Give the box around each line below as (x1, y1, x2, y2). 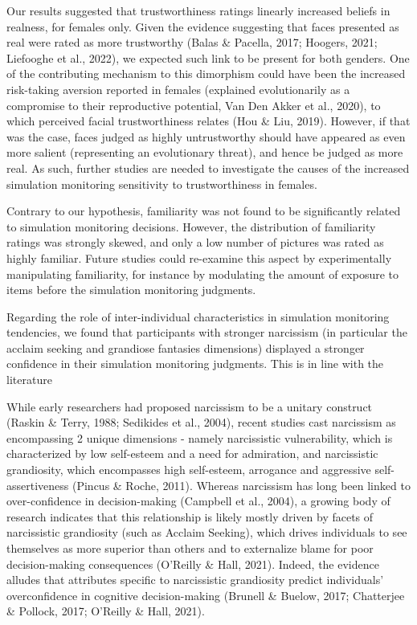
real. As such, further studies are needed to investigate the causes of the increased (6, 159, 410, 176)
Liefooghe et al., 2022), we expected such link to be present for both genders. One (6, 49, 410, 66)
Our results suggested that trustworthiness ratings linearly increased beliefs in (6, 2, 390, 18)
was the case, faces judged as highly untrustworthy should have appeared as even (6, 128, 406, 145)
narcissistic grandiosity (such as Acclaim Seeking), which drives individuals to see (6, 524, 407, 541)
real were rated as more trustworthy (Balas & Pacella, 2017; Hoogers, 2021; (6, 34, 378, 51)
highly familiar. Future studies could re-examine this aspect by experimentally (6, 249, 392, 266)
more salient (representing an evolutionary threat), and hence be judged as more (6, 144, 403, 161)
